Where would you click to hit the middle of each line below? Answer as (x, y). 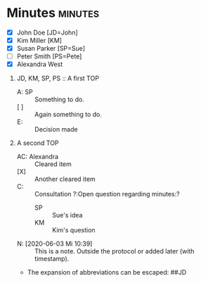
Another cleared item (65, 179)
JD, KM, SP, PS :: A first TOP (58, 78)
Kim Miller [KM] (39, 40)
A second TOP (38, 143)
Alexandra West (40, 64)
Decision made (56, 130)
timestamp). (52, 259)
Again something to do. (68, 115)
